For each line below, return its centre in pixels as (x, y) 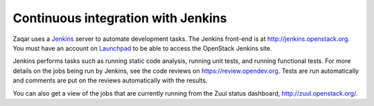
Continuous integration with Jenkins (120, 18)
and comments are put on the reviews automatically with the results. (110, 80)
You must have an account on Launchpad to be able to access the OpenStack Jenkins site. (142, 48)
